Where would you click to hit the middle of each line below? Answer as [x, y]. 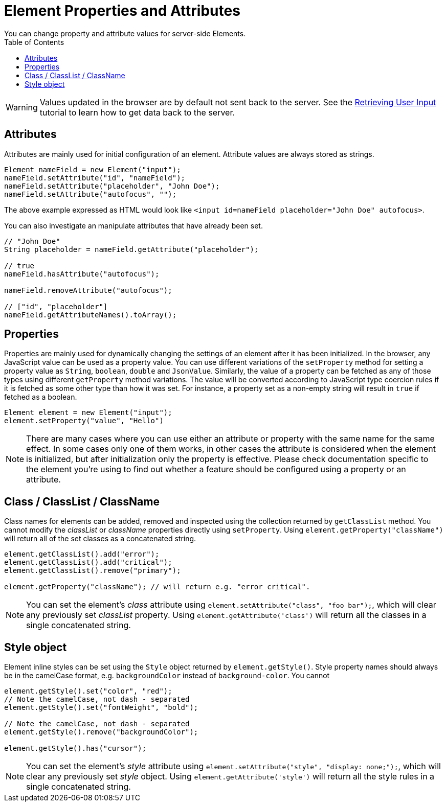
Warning [22, 107]
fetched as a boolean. [41, 397]
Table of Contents [34, 42]
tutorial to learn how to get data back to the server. [137, 112]
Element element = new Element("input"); [88, 413]
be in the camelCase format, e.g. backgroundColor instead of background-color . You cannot [167, 676]
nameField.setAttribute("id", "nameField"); [95, 178]
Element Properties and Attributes [122, 11]
